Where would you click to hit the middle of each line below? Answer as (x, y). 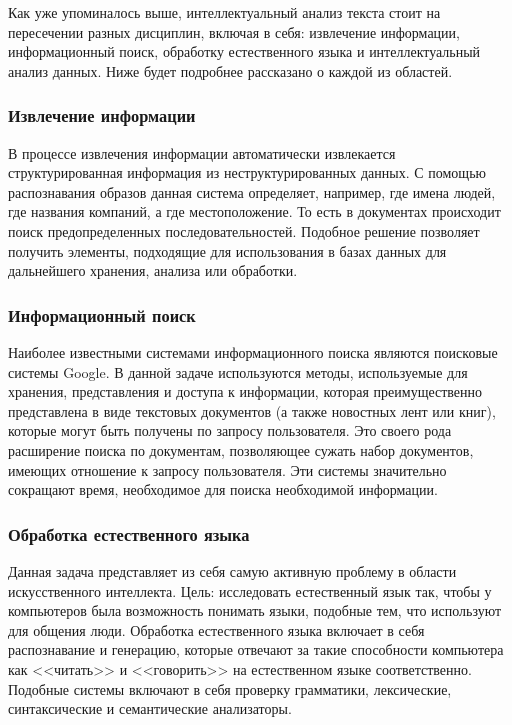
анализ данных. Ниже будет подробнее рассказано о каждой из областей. (230, 70)
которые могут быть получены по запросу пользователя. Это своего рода (230, 430)
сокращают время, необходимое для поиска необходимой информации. (223, 489)
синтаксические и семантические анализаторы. (150, 708)
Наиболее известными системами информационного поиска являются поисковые (253, 351)
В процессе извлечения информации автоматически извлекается (202, 152)
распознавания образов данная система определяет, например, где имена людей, (252, 191)
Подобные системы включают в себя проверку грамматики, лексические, (230, 688)
